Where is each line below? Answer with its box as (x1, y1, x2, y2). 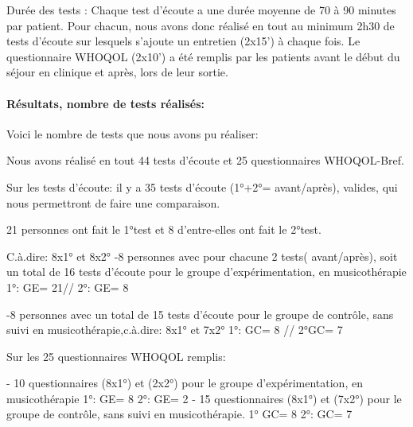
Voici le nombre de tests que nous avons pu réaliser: (6, 125, 259, 142)
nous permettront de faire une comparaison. (6, 194, 220, 211)
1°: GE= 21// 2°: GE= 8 (6, 278, 129, 295)
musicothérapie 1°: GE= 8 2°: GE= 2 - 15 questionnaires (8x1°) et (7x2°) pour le (6, 390, 402, 406)
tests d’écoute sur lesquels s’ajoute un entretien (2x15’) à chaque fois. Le (6, 33, 360, 49)
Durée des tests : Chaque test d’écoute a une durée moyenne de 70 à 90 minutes (6, 2, 396, 17)
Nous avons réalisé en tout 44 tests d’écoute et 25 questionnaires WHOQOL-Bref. (6, 152, 404, 169)
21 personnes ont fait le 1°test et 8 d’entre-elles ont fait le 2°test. (6, 221, 321, 238)
